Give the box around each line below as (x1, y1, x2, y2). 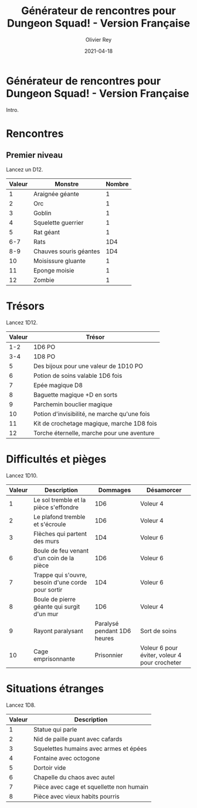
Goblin (33, 209, 52, 217)
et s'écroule (33, 520, 66, 528)
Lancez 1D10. (6, 472, 38, 479)
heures (94, 634, 114, 642)
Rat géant (33, 228, 60, 236)
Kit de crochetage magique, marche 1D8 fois (33, 419, 157, 427)
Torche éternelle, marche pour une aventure (33, 428, 155, 437)
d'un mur (33, 610, 59, 618)
